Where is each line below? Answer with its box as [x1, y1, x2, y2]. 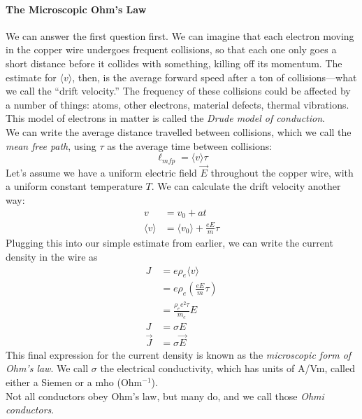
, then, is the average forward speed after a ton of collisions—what [72, 69, 357, 84]
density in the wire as [6, 249, 98, 264]
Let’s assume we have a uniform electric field [6, 165, 197, 179]
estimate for [6, 69, 57, 84]
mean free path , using [6, 138, 96, 153]
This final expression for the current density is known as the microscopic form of [6, 347, 352, 362]
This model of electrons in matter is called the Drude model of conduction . [6, 111, 325, 125]
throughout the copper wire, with [210, 165, 354, 179]
